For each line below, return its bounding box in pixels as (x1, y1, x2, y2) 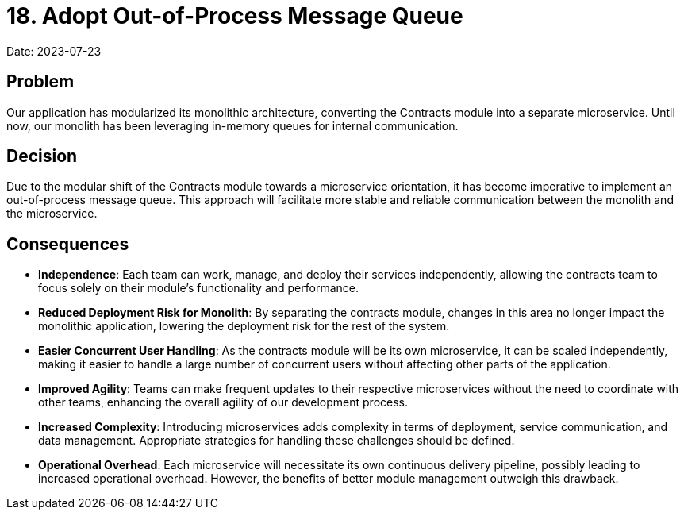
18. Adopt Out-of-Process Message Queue (6, 2, 463, 29)
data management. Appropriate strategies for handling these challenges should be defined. (38, 433, 515, 448)
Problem (6, 71, 75, 92)
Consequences (6, 233, 129, 254)
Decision (6, 146, 78, 167)
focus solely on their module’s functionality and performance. (38, 281, 359, 295)
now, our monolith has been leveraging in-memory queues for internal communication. (6, 118, 459, 133)
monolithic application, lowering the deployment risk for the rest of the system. (38, 319, 450, 333)
